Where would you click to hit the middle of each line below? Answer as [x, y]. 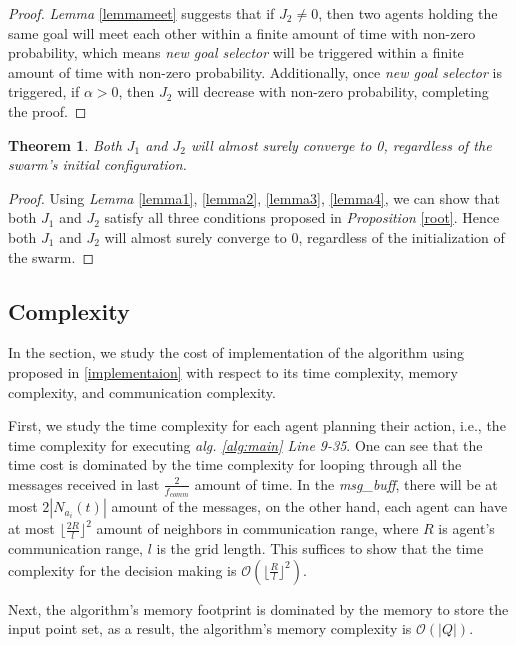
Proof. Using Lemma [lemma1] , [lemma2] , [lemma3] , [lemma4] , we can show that [254, 197]
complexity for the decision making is [122, 569]
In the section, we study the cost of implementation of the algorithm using [236, 352]
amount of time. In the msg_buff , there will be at [346, 483]
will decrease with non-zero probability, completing [333, 91]
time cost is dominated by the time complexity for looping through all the [235, 464]
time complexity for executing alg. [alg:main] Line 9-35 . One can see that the [245, 444]
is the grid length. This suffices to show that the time [320, 547]
